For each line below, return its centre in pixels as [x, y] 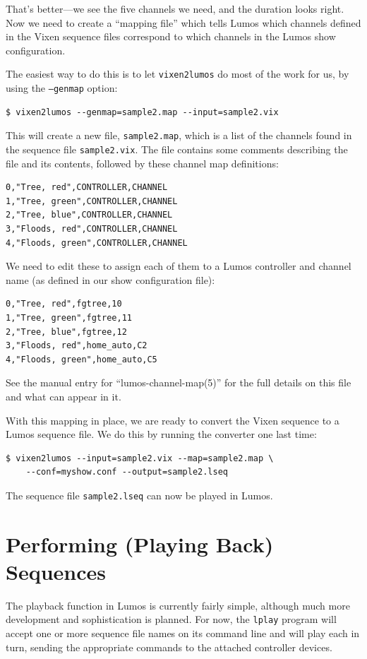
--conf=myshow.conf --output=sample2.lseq [127, 472]
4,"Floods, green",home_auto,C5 [82, 359]
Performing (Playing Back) [140, 544]
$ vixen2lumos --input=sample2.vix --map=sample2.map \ [140, 458]
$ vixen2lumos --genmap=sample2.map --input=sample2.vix [142, 112]
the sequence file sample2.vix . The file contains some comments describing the [177, 149]
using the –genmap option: [62, 88]
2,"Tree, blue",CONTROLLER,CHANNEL [89, 215]
